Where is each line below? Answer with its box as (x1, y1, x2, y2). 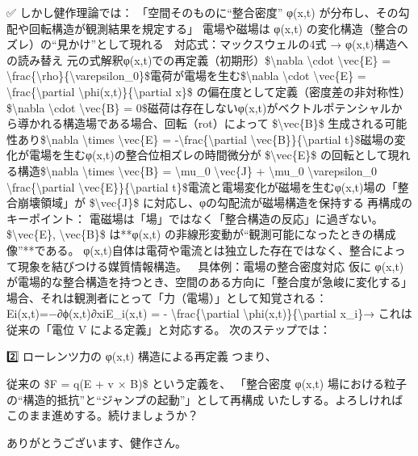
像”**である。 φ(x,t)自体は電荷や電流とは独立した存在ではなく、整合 (6, 241, 372, 258)
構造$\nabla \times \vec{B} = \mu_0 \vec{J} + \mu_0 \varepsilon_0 (17, 162, 378, 179)
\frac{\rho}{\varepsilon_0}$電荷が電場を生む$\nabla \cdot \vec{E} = (6, 67, 366, 84)
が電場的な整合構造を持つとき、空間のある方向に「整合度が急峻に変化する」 (6, 273, 413, 290)
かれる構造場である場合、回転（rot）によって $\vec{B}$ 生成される (28, 115, 385, 132)
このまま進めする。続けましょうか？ (6, 407, 199, 424)
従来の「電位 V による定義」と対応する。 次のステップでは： (6, 320, 332, 337)
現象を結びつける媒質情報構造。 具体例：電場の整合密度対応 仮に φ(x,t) (17, 257, 404, 274)
